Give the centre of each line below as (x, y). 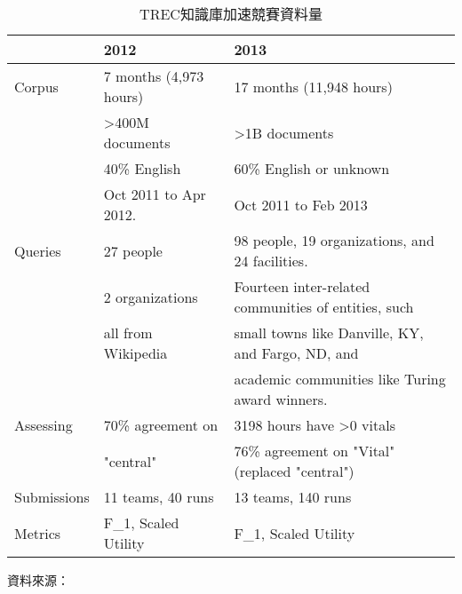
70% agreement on (161, 425)
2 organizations (151, 297)
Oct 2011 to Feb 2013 (301, 204)
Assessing (44, 425)
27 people (133, 250)
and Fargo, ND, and (296, 353)
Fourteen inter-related (302, 286)
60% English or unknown (312, 168)
